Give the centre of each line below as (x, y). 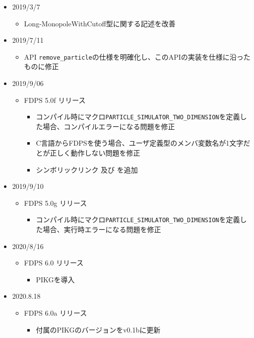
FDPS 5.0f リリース (55, 100)
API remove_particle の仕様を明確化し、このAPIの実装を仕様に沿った (137, 56)
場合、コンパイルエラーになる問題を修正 (109, 126)
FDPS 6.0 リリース (54, 263)
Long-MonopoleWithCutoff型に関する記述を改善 (100, 23)
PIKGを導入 (55, 279)
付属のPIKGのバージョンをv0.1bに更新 (98, 329)
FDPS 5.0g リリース (56, 203)
